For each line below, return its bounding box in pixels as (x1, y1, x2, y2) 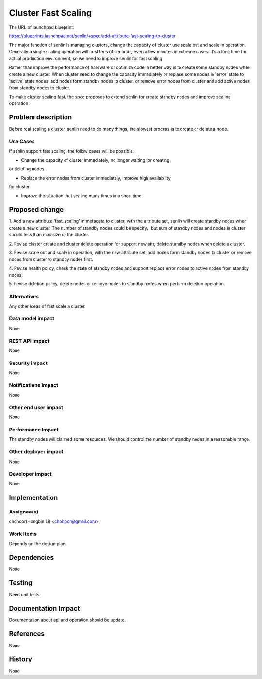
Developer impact (9, 471, 52, 478)
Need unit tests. (9, 591, 41, 597)
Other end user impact (9, 404, 63, 411)
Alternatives (9, 293, 39, 300)
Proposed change (9, 205, 64, 214)
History (9, 655, 33, 663)
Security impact (9, 360, 48, 366)
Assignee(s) (9, 508, 39, 515)
